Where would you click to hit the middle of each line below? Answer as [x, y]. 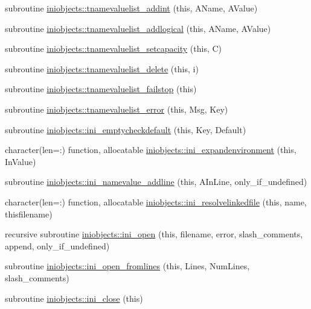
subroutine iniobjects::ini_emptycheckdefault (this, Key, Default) [126, 129]
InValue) [21, 161]
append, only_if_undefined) [57, 245]
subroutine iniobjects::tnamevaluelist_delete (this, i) [102, 68]
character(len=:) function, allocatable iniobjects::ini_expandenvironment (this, [151, 150]
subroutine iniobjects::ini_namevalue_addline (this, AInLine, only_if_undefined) [156, 182]
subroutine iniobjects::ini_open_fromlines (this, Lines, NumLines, [127, 266]
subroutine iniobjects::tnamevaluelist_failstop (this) [101, 89]
